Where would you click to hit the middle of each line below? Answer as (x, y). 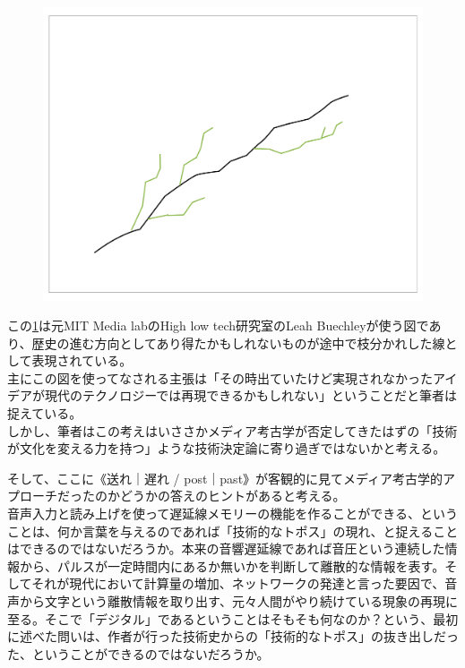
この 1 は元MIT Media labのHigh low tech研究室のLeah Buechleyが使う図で (218, 325)
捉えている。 (45, 413)
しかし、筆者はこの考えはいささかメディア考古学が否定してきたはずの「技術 (232, 430)
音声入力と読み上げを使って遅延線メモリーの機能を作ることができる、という (233, 514)
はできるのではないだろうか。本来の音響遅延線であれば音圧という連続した (226, 548)
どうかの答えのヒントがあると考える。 (232, 496)
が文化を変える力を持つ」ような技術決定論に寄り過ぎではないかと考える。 (227, 448)
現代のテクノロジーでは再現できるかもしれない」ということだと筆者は (251, 395)
